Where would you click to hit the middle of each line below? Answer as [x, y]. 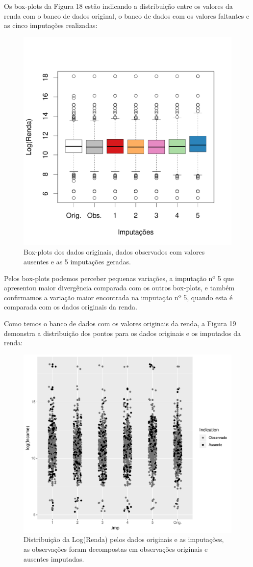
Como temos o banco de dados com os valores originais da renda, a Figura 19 [120, 323]
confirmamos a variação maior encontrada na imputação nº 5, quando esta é [118, 297]
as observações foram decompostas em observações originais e [116, 549]
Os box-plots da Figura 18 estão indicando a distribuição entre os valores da [118, 6]
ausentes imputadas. [54, 558]
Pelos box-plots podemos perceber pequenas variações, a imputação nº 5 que [119, 278]
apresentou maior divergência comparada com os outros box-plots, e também [119, 288]
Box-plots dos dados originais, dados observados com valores [114, 252]
